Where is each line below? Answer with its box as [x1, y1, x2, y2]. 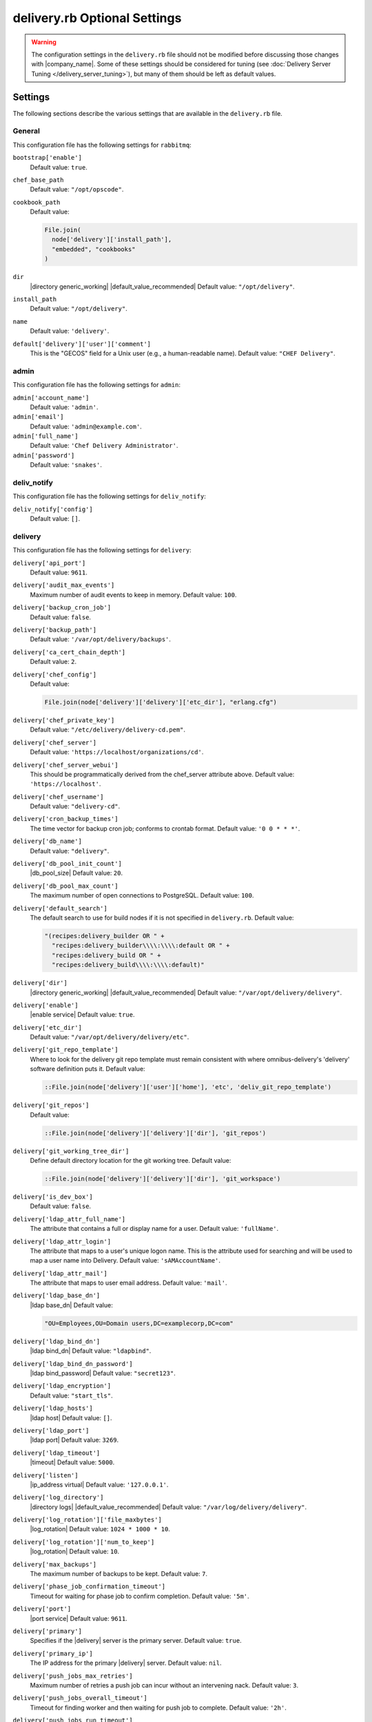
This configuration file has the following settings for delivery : [12, 546, 192, 554]
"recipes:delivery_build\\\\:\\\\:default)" [52, 961, 205, 969]
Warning [31, 38, 56, 46]
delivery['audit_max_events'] [12, 581, 115, 589]
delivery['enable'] [12, 1001, 79, 1009]
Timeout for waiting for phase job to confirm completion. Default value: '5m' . [30, 1592, 249, 1600]
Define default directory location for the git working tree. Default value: [30, 1156, 231, 1164]
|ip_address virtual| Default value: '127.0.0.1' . [30, 1480, 169, 1488]
